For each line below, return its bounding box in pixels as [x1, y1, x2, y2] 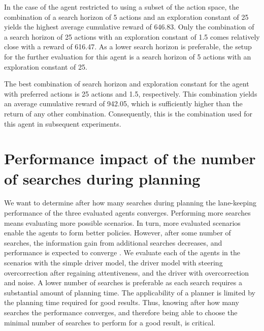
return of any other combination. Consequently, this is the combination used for [4, 108, 252, 118]
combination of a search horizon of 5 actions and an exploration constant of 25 [4, 11, 249, 22]
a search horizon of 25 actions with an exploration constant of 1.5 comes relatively [4, 31, 260, 42]
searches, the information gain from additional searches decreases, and [4, 237, 222, 248]
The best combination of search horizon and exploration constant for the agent [4, 78, 249, 89]
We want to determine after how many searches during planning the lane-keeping [4, 197, 256, 208]
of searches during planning [4, 168, 201, 189]
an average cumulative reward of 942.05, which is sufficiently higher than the [4, 98, 243, 109]
